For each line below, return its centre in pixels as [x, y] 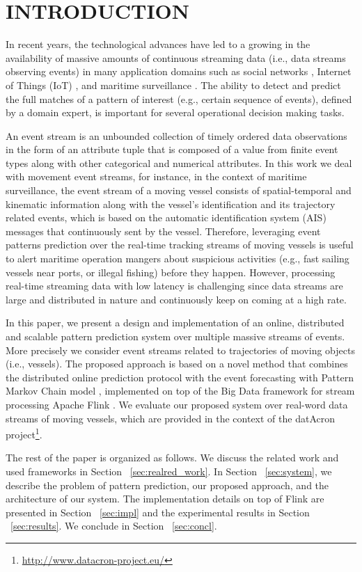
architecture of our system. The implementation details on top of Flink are [165, 499]
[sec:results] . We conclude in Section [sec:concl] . [114, 526]
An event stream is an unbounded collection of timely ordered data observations [176, 135]
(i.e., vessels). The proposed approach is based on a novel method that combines [177, 364]
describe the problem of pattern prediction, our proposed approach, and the [167, 485]
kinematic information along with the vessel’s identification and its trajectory [171, 204]
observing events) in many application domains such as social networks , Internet [179, 71]
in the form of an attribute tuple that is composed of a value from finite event [172, 149]
